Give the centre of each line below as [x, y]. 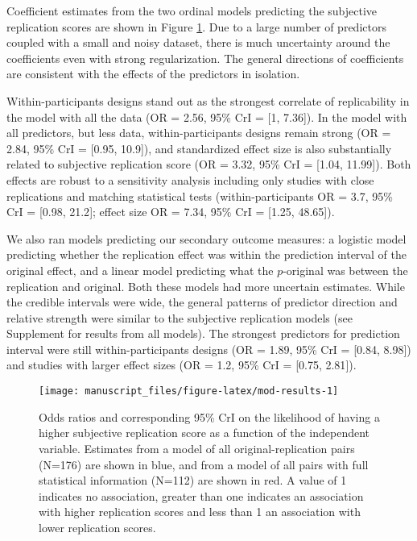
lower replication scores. [97, 527]
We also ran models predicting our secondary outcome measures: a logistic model [206, 238]
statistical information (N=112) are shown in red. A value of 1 [193, 480]
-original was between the [345, 270]
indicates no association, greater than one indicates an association [201, 495]
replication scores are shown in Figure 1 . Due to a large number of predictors [196, 26]
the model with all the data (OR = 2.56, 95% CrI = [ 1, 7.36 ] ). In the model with [207, 117]
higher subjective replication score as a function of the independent [204, 433]
